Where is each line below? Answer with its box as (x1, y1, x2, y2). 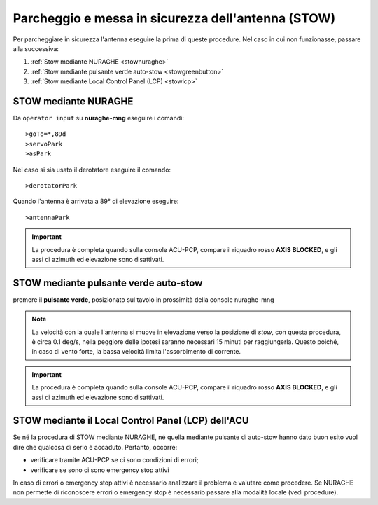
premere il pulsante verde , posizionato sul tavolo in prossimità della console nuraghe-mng (13, 295, 274, 304)
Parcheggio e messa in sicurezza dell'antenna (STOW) (13, 11, 336, 26)
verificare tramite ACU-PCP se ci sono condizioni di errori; (30, 456, 199, 464)
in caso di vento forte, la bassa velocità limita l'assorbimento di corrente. (31, 347, 241, 356)
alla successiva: (13, 44, 59, 53)
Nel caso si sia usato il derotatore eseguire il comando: (13, 165, 171, 174)
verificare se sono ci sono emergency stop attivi (30, 466, 169, 474)
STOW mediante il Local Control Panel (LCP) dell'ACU (13, 415, 249, 427)
